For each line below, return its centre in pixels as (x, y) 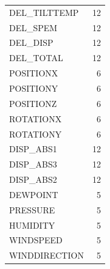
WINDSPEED (36, 240)
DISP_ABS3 (33, 164)
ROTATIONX (36, 118)
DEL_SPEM (33, 27)
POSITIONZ (33, 103)
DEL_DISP (31, 42)
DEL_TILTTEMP (44, 12)
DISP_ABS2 (33, 179)
